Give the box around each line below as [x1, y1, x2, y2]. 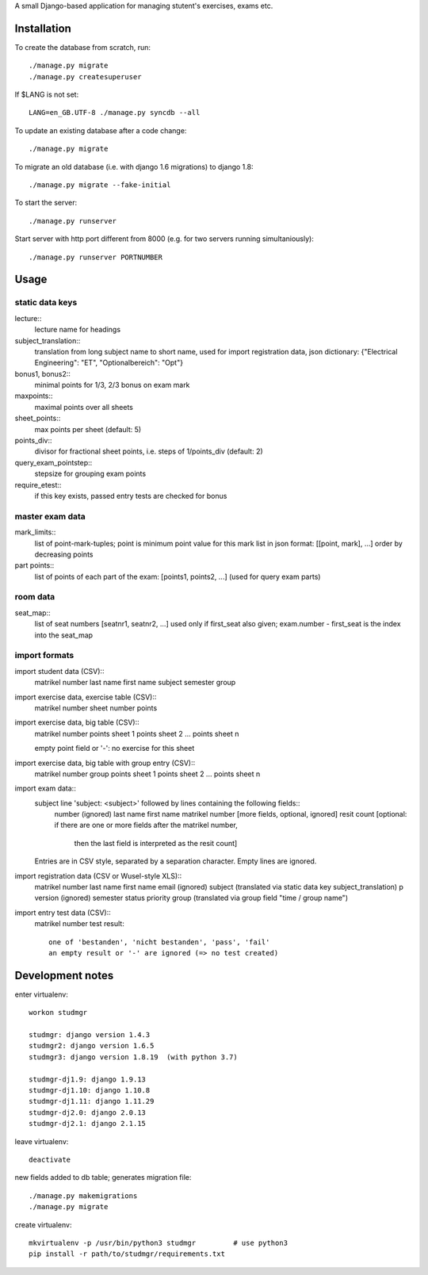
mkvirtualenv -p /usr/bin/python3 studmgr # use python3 [29, 1238, 289, 1247]
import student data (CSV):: [14, 666, 105, 676]
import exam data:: [14, 783, 77, 793]
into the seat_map [34, 630, 94, 640]
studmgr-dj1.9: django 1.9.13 [29, 1074, 147, 1084]
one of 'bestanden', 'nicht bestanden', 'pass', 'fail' [48, 937, 270, 947]
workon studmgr [29, 1008, 88, 1017]
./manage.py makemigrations [29, 1191, 138, 1200]
